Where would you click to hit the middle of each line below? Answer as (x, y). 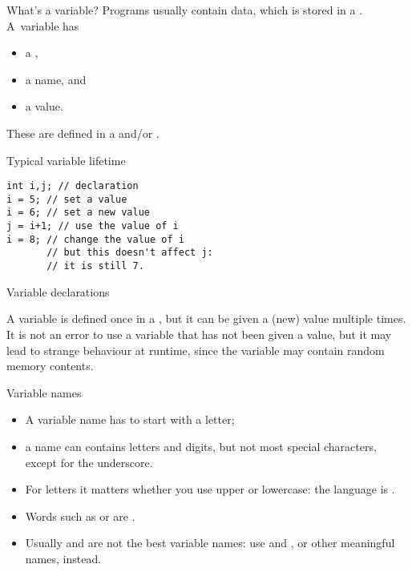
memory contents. (50, 366)
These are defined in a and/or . (83, 133)
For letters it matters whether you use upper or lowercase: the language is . (210, 489)
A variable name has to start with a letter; (130, 419)
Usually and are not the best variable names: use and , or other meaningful (210, 543)
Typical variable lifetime (66, 160)
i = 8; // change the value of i (95, 239)
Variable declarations (58, 291)
